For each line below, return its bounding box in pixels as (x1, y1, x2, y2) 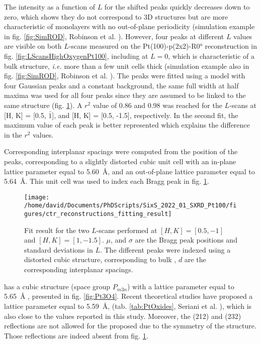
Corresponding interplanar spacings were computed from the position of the (4, 146, 238, 157)
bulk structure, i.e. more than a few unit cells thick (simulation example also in (4, 60, 249, 71)
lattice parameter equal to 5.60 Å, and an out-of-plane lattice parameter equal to (4, 166, 255, 176)
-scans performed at (96, 224, 157, 235)
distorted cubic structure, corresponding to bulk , (24, 254, 177, 265)
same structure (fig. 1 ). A (4, 99, 82, 110)
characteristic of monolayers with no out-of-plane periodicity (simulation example (4, 21, 255, 32)
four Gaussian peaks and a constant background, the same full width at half (4, 80, 239, 90)
